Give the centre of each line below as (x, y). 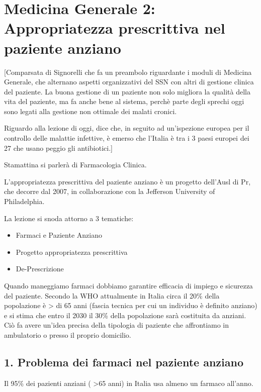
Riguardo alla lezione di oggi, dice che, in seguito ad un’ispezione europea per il (127, 128)
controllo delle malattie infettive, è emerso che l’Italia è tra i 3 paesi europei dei (127, 138)
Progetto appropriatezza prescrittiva (72, 252)
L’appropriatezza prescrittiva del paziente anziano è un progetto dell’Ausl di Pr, (127, 181)
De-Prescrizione (40, 269)
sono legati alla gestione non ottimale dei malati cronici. (91, 111)
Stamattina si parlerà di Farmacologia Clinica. (75, 165)
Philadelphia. (24, 201)
